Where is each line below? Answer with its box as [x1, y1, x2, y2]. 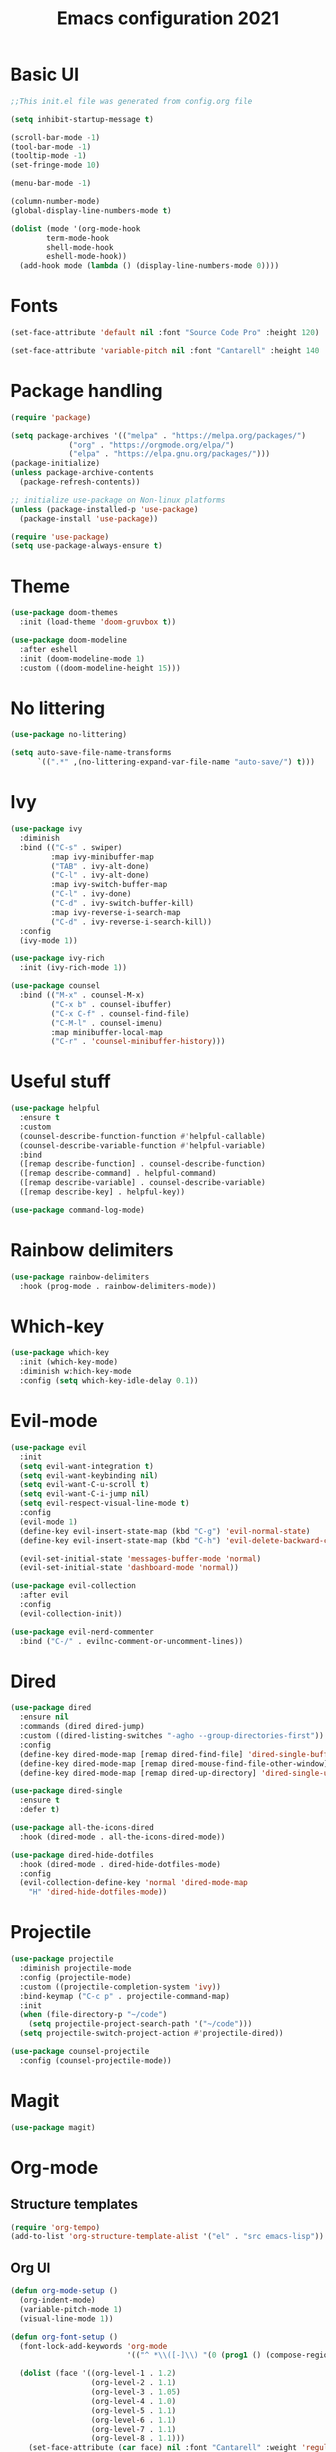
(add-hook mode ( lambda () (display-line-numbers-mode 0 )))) [19, 261, 280, 271]
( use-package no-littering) [10, 730, 128, 740]
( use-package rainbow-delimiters [10, 1272, 150, 1282]
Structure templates [10, 2196, 138, 2213]
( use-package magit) [10, 2122, 97, 2132]
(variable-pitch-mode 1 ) [19, 2304, 123, 2314]
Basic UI [10, 63, 80, 86]
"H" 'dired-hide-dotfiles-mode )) [28, 1887, 168, 1897]
